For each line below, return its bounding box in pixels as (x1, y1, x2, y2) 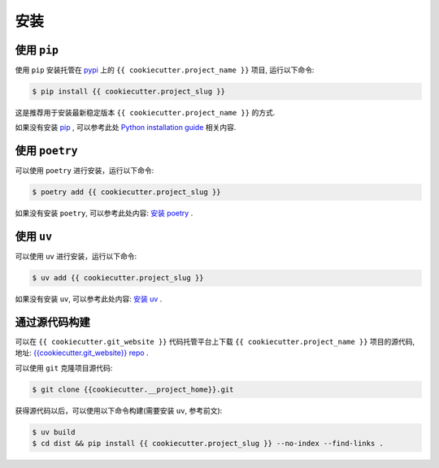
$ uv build (32, 427, 76, 436)
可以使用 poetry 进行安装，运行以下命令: (15, 166, 154, 175)
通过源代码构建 (15, 315, 90, 329)
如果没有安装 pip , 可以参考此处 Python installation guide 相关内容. (15, 123, 237, 132)
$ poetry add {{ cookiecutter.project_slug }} (32, 188, 221, 197)
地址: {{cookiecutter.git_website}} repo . (15, 348, 150, 357)
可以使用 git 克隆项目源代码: (15, 362, 113, 373)
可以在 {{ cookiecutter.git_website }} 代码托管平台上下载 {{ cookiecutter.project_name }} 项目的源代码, (15, 337, 415, 347)
